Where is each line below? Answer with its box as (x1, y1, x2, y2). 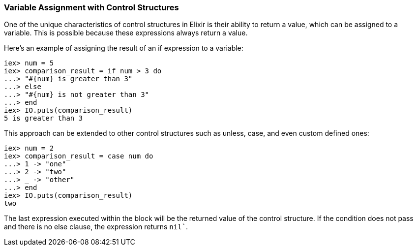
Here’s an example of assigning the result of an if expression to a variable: (4, 44, 243, 53)
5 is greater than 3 (4, 114, 83, 123)
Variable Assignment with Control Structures (4, 2, 179, 12)
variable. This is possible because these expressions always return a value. (4, 29, 248, 37)
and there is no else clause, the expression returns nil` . (4, 222, 188, 231)
